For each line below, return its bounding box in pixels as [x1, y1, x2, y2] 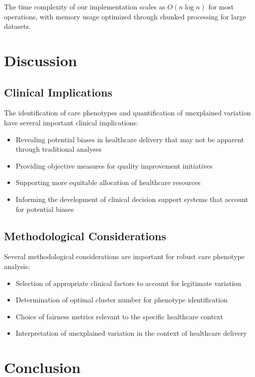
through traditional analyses [15, 144, 102, 154]
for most [208, 1, 234, 11]
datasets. [4, 21, 31, 31]
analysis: [4, 261, 30, 271]
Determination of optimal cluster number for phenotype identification [15, 294, 228, 305]
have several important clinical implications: [4, 117, 138, 127]
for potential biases [15, 203, 74, 214]
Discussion [4, 50, 77, 70]
